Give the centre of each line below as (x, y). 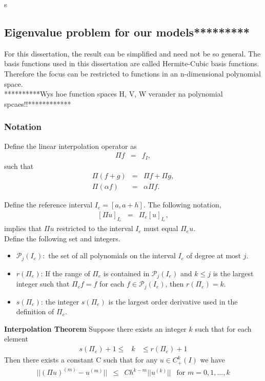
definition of (35, 311)
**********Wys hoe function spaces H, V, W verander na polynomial (114, 94)
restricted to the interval (95, 228)
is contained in (127, 273)
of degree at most (214, 255)
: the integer (60, 301)
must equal (161, 228)
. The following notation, (182, 205)
